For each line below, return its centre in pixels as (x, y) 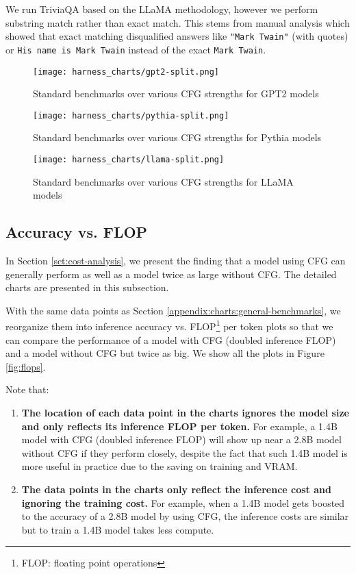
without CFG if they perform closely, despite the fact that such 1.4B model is (185, 452)
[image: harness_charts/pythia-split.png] (131, 115)
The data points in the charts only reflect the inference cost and (176, 489)
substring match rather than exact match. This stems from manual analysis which (178, 22)
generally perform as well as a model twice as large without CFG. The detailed (171, 274)
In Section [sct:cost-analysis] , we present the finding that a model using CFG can (176, 261)
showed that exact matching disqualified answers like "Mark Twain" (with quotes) (177, 36)
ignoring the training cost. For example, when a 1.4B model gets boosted (183, 502)
